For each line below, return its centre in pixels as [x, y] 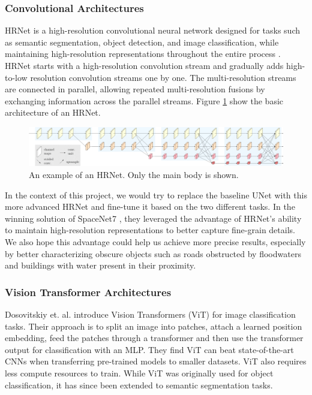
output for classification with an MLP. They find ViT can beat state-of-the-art [149, 349]
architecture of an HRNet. [53, 112]
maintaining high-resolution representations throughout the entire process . [143, 54]
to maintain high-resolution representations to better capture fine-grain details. [150, 230]
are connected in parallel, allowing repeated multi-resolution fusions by [135, 89]
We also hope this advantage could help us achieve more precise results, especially [155, 241]
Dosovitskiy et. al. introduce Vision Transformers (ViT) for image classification [150, 314]
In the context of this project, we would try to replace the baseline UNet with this [156, 195]
